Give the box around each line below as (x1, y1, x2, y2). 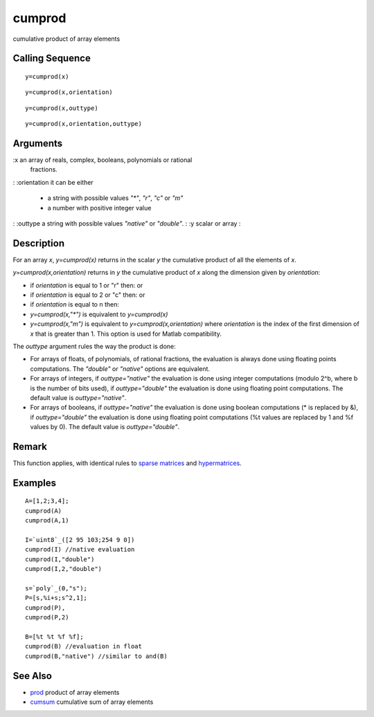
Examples (12, 477, 57, 489)
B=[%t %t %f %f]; (25, 633, 84, 640)
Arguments (12, 137, 63, 149)
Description (12, 237, 65, 249)
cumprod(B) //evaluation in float (25, 642, 142, 651)
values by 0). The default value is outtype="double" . (30, 423, 180, 431)
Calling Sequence (12, 53, 91, 64)
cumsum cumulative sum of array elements (30, 698, 154, 706)
